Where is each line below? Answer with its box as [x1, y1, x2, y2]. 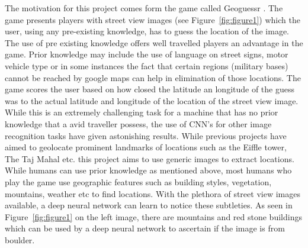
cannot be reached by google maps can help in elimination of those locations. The [5, 71, 301, 83]
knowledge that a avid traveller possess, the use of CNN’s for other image [5, 117, 272, 130]
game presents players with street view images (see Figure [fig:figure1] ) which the [5, 13, 300, 25]
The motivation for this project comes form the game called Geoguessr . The [5, 2, 283, 14]
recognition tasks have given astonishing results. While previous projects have [5, 129, 287, 141]
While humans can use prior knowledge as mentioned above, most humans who [5, 164, 292, 176]
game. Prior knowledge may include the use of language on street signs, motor [5, 48, 288, 60]
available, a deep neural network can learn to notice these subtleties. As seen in [5, 199, 293, 211]
